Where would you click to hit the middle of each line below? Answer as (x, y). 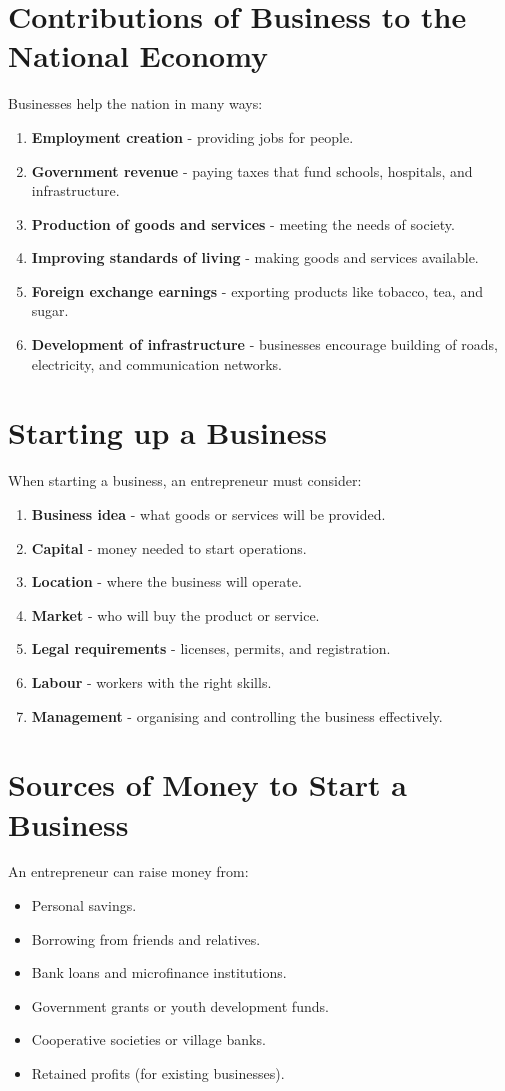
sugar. (50, 310)
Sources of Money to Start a (207, 784)
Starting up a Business (167, 432)
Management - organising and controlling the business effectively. (237, 715)
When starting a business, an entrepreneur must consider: (185, 480)
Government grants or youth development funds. (180, 1005)
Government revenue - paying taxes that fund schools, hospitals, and (252, 170)
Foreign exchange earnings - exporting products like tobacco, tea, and (257, 290)
